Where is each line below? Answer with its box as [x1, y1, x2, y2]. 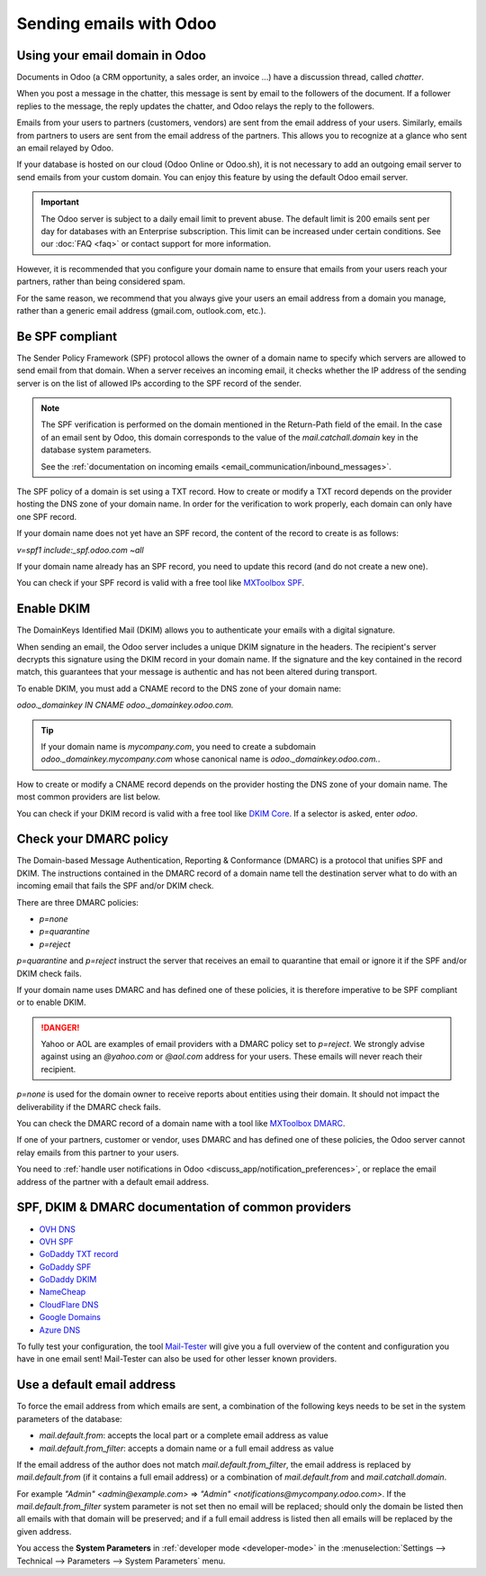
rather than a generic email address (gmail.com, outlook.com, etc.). [16, 305, 266, 315]
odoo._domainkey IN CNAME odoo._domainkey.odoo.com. [16, 699, 234, 711]
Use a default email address [16, 1377, 176, 1392]
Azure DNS [39, 1325, 81, 1335]
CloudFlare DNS [39, 1298, 99, 1310]
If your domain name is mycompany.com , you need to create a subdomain [40, 741, 317, 752]
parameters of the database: [16, 1413, 122, 1424]
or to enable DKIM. [16, 997, 86, 1008]
